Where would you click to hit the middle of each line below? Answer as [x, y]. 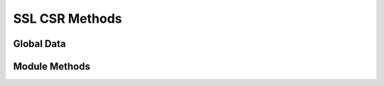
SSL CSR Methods [68, 18]
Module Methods [52, 66]
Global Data [39, 44]
